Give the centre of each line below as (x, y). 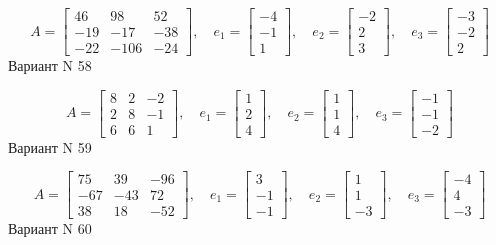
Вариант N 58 (50, 65)
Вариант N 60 (50, 228)
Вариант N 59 (50, 146)
